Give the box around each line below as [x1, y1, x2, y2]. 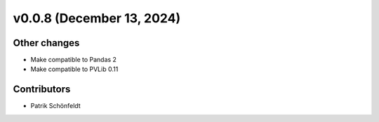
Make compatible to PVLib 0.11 [30, 65, 119, 73]
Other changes [13, 37, 80, 49]
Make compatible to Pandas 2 [30, 56, 117, 64]
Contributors [13, 84, 71, 96]
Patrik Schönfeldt [30, 102, 81, 110]
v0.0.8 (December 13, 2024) [13, 10, 181, 26]
